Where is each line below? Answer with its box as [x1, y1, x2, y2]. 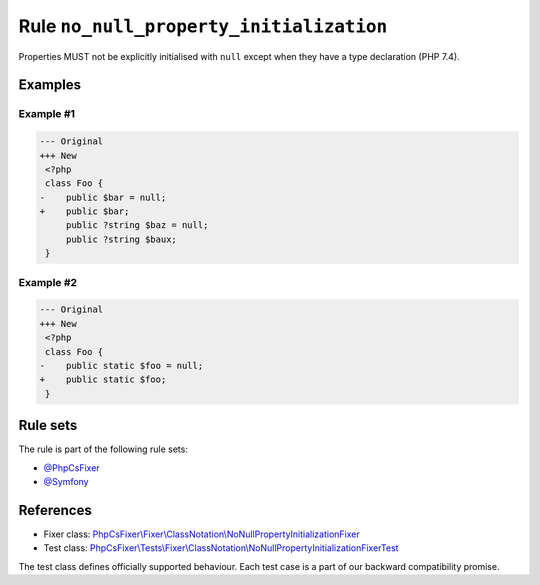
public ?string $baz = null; [65, 220, 209, 231]
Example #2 [18, 275, 78, 289]
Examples [18, 76, 82, 94]
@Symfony [43, 476, 89, 487]
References [18, 501, 92, 519]
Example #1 [18, 107, 75, 121]
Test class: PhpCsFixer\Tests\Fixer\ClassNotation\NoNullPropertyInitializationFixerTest [43, 542, 399, 554]
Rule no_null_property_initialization [18, 15, 388, 37]
